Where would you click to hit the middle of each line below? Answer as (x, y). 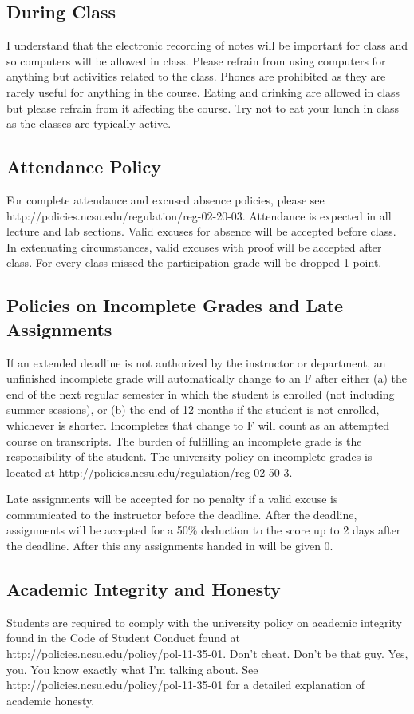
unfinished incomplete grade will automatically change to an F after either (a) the (207, 378)
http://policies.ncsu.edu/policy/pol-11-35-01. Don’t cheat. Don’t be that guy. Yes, (207, 654)
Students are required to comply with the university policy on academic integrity (204, 622)
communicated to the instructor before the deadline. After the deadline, (182, 514)
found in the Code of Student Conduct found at (123, 638)
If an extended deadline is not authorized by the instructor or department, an (196, 362)
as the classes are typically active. (89, 123)
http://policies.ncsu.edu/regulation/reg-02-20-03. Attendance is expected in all (199, 215)
